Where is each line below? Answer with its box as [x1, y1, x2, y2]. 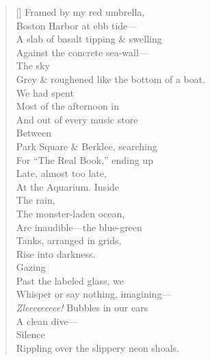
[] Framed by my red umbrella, [16, 5, 145, 19]
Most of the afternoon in [16, 99, 120, 113]
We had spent [16, 85, 74, 99]
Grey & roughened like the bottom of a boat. [16, 71, 206, 86]
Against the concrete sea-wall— [16, 45, 148, 59]
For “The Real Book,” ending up [16, 152, 153, 167]
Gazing [16, 260, 46, 274]
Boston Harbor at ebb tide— [16, 18, 137, 32]
